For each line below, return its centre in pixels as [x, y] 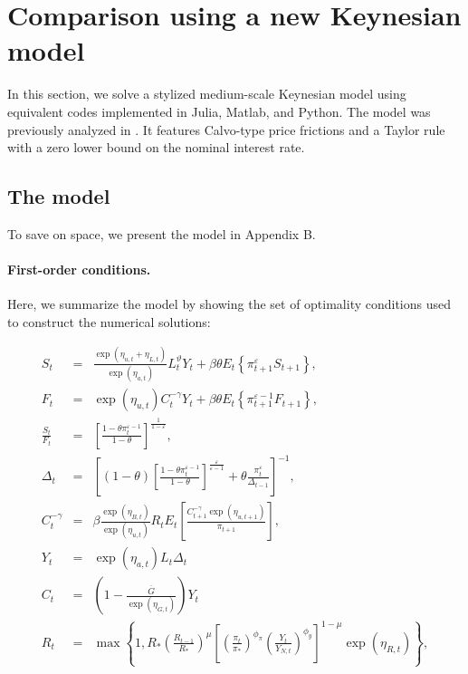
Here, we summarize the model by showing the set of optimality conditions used [229, 304]
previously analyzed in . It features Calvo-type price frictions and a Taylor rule [226, 129]
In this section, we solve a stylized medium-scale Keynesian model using [207, 94]
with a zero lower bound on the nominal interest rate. [156, 147]
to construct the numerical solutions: [109, 321]
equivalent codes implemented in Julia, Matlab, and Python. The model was [219, 111]
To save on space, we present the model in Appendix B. [162, 233]
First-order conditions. [79, 270]
